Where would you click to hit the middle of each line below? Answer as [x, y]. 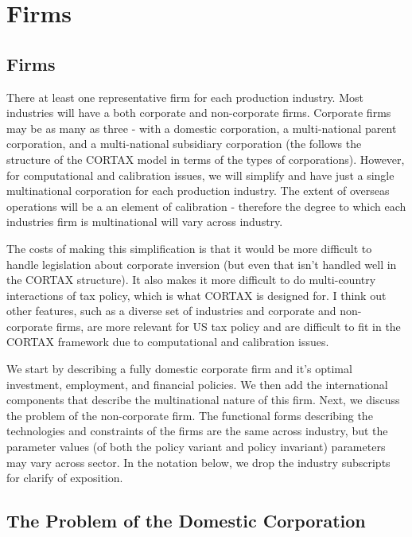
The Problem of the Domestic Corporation [186, 521]
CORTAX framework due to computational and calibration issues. [168, 342]
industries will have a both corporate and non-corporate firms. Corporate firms [199, 113]
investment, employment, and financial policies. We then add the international [197, 384]
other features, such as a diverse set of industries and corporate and [171, 311]
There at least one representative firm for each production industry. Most [185, 97]
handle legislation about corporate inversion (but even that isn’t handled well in [202, 264]
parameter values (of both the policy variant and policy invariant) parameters [196, 447]
